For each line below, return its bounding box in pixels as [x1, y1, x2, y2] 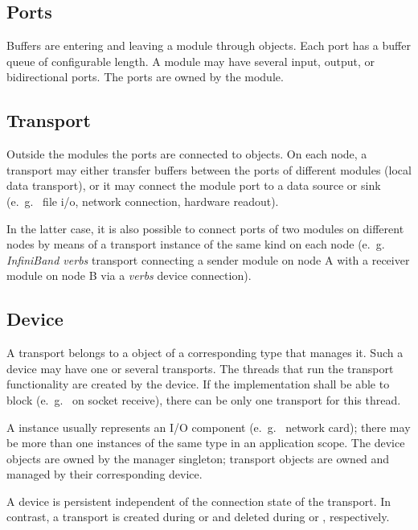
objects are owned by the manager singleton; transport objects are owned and [6, 450, 390, 466]
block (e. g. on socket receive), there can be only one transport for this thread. [6, 391, 401, 408]
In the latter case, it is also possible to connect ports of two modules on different [6, 220, 404, 236]
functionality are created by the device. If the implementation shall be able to [6, 376, 390, 392]
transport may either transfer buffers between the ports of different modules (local [6, 161, 412, 178]
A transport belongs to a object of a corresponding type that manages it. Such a [6, 344, 404, 361]
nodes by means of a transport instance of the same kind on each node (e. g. [6, 236, 385, 253]
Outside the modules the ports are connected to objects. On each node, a [6, 146, 367, 162]
